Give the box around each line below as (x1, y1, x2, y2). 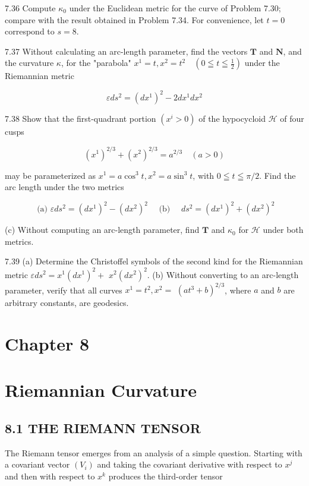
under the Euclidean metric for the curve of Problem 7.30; (69, 2, 281, 14)
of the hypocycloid (198, 112, 266, 125)
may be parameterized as (5, 169, 96, 181)
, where (225, 283, 251, 296)
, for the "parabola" (61, 56, 131, 69)
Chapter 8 (5, 331, 90, 355)
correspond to (5, 25, 55, 37)
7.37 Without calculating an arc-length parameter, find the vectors (5, 45, 248, 57)
